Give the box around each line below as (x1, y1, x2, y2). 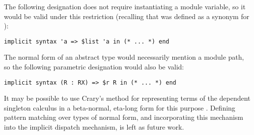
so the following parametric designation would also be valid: (4, 62, 184, 72)
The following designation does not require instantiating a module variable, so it (4, 1, 246, 11)
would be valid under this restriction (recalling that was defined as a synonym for (4, 11, 250, 21)
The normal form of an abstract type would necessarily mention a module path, (4, 52, 244, 62)
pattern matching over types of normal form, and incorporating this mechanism (4, 112, 243, 122)
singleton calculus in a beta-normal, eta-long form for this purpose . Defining (4, 102, 235, 112)
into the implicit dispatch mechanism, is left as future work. (4, 122, 184, 132)
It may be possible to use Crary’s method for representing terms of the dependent (4, 93, 251, 103)
